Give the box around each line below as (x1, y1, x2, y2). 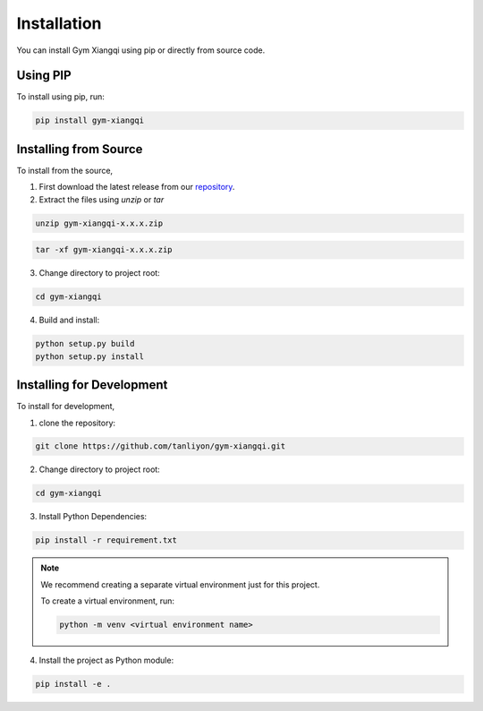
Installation (16, 13, 102, 33)
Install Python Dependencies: (38, 511, 148, 522)
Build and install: (38, 314, 100, 326)
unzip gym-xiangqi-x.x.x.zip (35, 218, 164, 228)
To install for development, (16, 401, 115, 412)
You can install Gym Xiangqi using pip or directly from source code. (16, 45, 266, 56)
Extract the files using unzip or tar (38, 193, 165, 205)
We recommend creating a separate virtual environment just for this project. (40, 578, 320, 590)
